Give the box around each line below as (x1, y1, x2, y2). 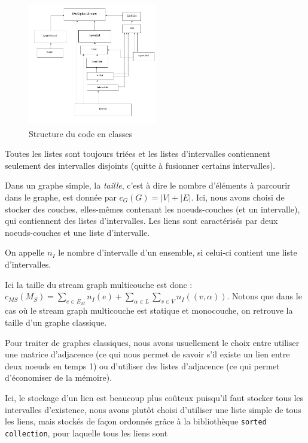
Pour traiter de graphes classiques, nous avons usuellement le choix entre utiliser (5, 336, 300, 348)
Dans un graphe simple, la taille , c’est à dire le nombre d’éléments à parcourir (5, 179, 291, 192)
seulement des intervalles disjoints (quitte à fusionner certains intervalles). (5, 159, 276, 171)
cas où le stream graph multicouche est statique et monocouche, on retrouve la (5, 304, 293, 317)
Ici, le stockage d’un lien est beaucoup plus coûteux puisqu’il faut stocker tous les (5, 391, 304, 403)
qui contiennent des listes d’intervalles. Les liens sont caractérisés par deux (5, 214, 278, 227)
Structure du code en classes (29, 127, 133, 139)
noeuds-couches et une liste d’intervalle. (5, 226, 150, 238)
